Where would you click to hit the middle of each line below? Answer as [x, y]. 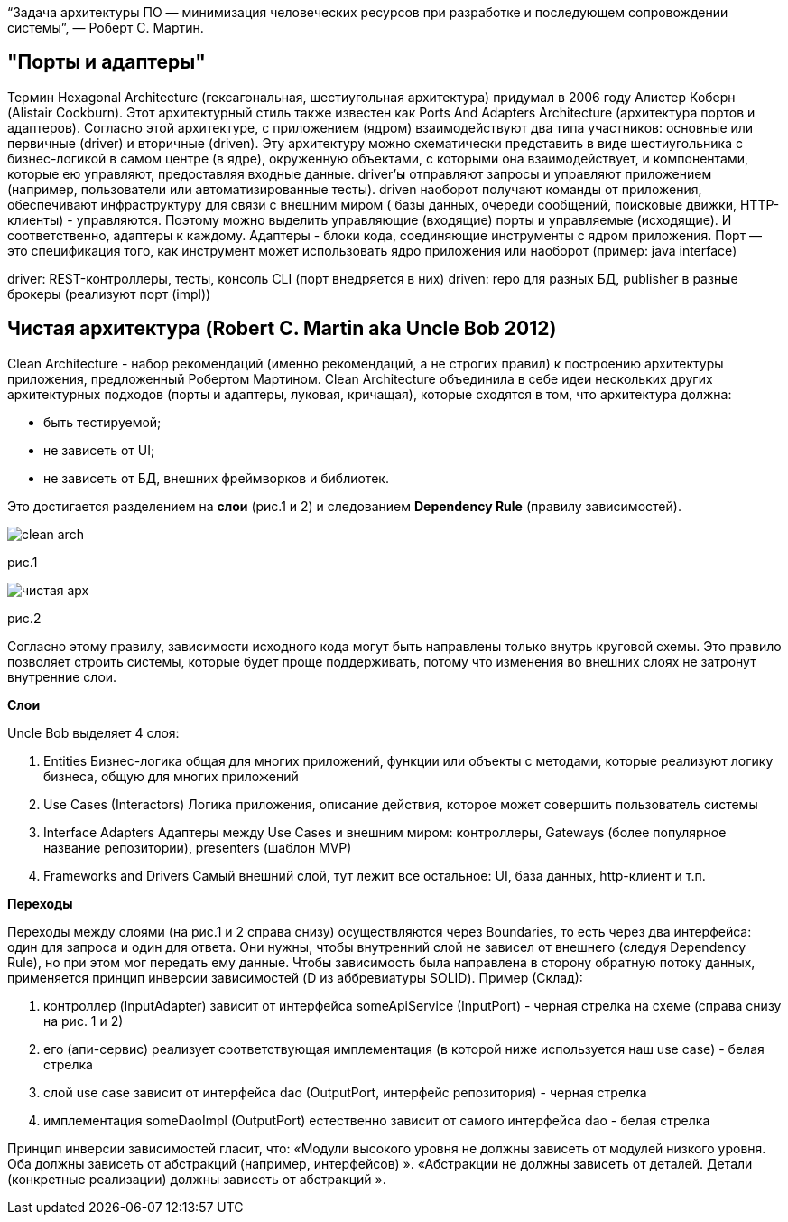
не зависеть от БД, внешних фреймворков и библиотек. [216, 478]
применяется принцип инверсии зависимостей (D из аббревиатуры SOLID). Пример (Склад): [295, 977]
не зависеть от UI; [99, 450]
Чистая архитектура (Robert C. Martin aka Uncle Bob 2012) [282, 329]
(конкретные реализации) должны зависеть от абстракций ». [197, 1179]
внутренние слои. [62, 676]
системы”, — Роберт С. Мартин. [106, 28]
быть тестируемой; [102, 422]
